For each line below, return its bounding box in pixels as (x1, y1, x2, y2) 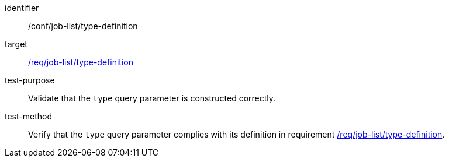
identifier (5, 3, 39, 13)
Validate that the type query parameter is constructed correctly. (28, 93, 276, 103)
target (5, 39, 27, 49)
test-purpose (5, 75, 55, 85)
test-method (5, 111, 52, 121)
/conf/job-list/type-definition (28, 21, 138, 31)
